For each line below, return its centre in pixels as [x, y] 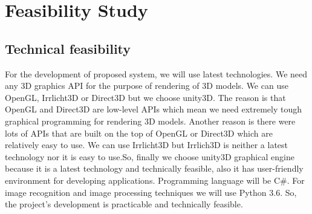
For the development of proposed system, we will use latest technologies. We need [156, 73]
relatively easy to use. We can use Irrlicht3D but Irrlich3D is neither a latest [147, 145]
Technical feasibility [68, 48]
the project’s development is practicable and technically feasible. [124, 204]
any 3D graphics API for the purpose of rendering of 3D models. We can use [147, 86]
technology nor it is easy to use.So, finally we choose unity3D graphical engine [150, 156]
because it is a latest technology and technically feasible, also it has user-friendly [154, 168]
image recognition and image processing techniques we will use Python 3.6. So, [151, 192]
